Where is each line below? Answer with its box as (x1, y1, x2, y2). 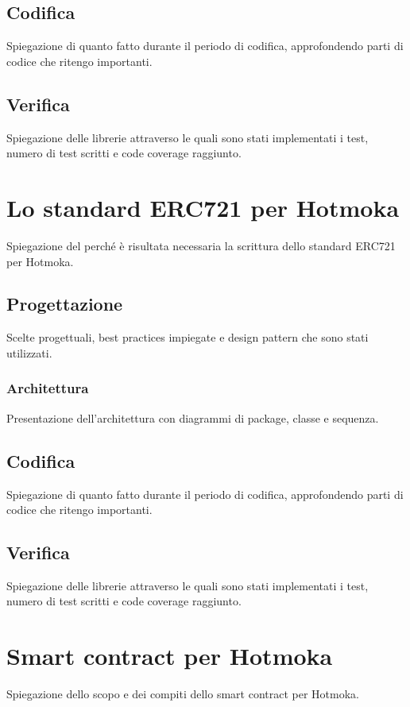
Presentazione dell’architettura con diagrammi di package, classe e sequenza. (6, 409, 379, 426)
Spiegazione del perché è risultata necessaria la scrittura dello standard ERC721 (6, 237, 396, 253)
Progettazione (6, 292, 123, 316)
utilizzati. (6, 344, 52, 361)
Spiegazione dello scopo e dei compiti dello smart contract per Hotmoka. (6, 686, 359, 702)
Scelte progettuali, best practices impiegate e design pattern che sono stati (6, 329, 369, 346)
